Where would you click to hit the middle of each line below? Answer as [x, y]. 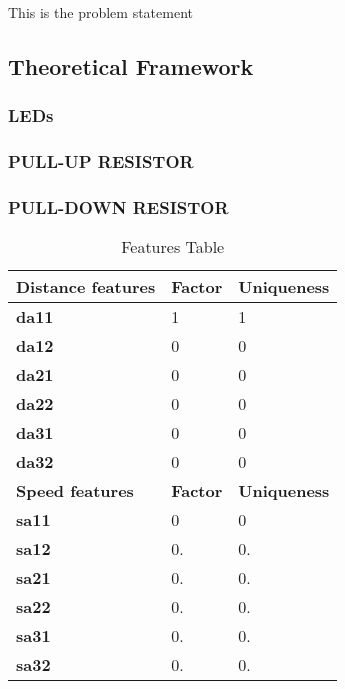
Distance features [86, 287]
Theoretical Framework [131, 65]
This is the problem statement [100, 12]
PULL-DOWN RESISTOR [118, 206]
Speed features [75, 491]
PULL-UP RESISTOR [101, 161]
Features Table [173, 247]
